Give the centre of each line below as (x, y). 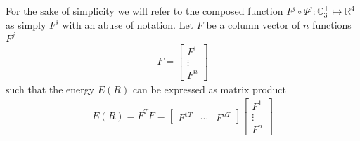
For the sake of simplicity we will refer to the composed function (144, 11)
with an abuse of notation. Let (128, 24)
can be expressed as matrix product (210, 89)
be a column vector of (253, 24)
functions (332, 24)
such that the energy (50, 89)
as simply (26, 24)
